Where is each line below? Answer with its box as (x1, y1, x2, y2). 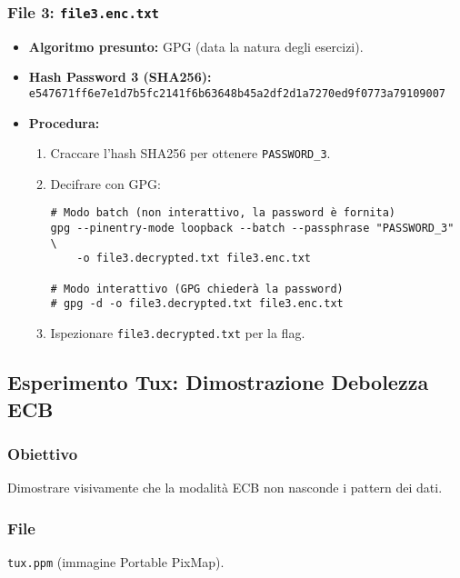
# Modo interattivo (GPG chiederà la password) (50, 282, 344, 295)
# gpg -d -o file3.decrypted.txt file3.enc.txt (50, 297, 344, 311)
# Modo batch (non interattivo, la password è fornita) (50, 206, 396, 220)
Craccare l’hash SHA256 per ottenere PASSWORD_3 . (50, 144, 331, 163)
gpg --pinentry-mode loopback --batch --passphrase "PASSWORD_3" (50, 222, 455, 235)
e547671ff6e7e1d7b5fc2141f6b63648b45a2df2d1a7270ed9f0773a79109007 (28, 86, 445, 100)
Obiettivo (7, 442, 78, 464)
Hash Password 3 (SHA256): (28, 67, 212, 86)
